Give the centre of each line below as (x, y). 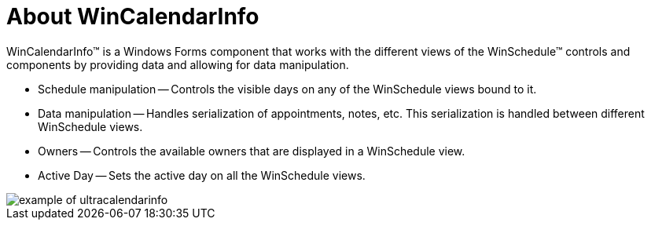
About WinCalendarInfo (133, 16)
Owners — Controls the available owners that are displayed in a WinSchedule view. (252, 151)
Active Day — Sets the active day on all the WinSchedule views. (202, 175)
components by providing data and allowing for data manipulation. (178, 64)
